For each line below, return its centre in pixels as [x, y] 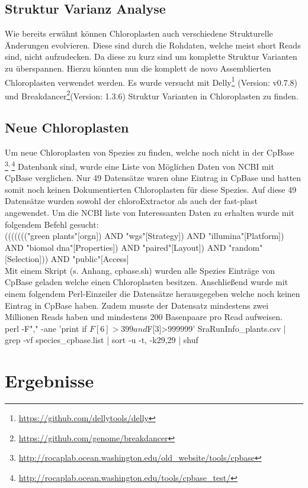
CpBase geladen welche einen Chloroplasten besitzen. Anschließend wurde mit [147, 282]
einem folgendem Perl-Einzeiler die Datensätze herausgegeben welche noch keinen [153, 294]
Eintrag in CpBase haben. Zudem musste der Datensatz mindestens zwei [137, 305]
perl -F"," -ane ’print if [46, 328]
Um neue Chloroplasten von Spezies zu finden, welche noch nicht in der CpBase [150, 152]
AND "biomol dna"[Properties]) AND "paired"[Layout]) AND [115, 247]
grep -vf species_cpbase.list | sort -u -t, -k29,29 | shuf [102, 340]
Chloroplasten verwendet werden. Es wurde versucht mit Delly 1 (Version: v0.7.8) [151, 81]
